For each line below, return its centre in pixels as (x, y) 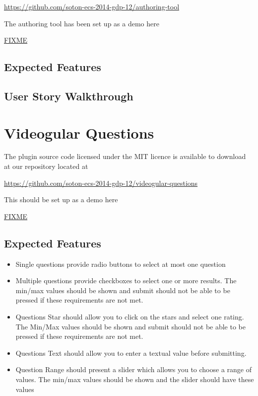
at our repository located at (46, 166)
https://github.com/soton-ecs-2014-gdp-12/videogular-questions (101, 183)
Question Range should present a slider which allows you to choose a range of (133, 369)
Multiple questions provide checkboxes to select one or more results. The (126, 280)
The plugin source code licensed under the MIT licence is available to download (125, 156)
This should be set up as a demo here (61, 199)
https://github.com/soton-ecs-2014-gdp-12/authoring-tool (92, 6)
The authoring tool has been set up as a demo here (82, 23)
